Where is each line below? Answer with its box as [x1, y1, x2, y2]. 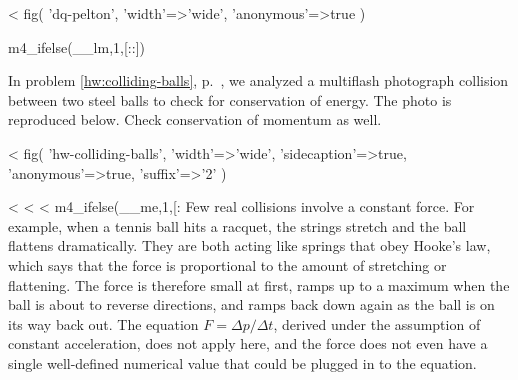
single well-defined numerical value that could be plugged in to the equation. [8, 352, 477, 373]
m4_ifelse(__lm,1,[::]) [8, 36, 145, 57]
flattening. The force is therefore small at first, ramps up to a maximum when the [8, 274, 510, 295]
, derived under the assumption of [273, 313, 481, 334]
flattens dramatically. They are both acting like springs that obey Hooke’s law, [8, 235, 491, 256]
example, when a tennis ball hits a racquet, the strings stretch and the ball [8, 215, 467, 236]
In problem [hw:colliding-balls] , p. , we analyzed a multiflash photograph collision [8, 70, 509, 91]
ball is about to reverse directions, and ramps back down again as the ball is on [8, 294, 495, 315]
